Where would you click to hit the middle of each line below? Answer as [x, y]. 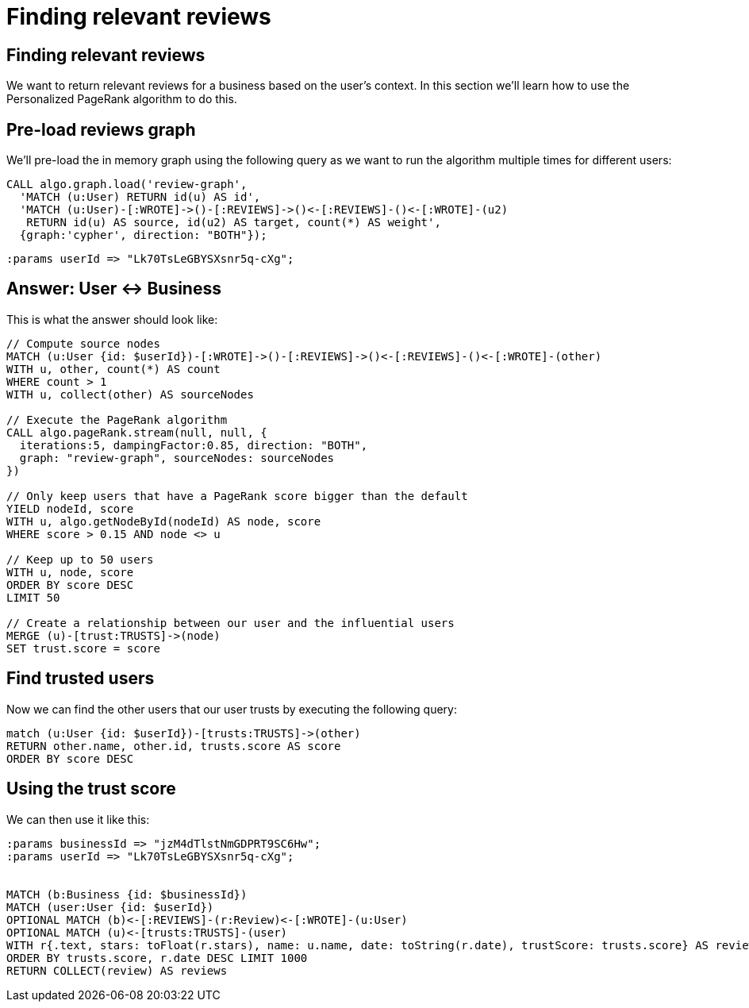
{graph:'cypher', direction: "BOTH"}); [143, 235]
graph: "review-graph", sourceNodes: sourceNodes [177, 458]
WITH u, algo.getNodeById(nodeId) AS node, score [164, 521]
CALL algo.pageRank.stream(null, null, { [137, 432]
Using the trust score [91, 789]
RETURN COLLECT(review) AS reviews [117, 970]
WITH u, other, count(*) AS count [113, 369]
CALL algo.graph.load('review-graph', [127, 185]
